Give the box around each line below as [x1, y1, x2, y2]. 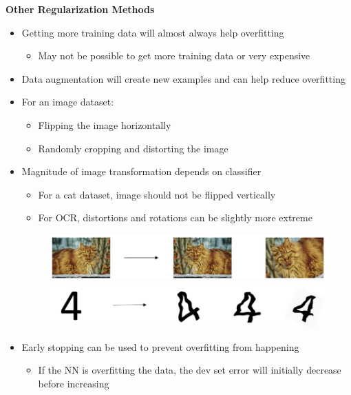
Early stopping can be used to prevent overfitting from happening [21, 339, 299, 354]
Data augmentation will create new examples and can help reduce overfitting [21, 71, 345, 85]
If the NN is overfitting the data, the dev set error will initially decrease [38, 363, 341, 377]
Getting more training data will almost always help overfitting [21, 25, 284, 39]
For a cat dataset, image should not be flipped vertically [38, 187, 276, 201]
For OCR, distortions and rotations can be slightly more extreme [38, 210, 312, 225]
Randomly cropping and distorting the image [38, 141, 228, 155]
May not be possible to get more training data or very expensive [38, 48, 310, 63]
